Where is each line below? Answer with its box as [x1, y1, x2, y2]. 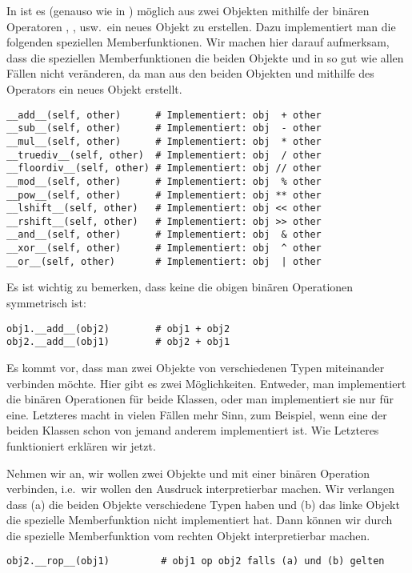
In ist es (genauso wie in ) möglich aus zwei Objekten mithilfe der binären [6, 2, 370, 18]
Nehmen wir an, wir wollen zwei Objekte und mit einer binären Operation [6, 464, 370, 481]
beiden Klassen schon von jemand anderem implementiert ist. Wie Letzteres [6, 422, 379, 439]
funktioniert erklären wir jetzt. [6, 437, 156, 454]
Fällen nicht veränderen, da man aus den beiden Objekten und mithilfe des [6, 65, 374, 82]
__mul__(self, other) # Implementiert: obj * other [6, 135, 322, 147]
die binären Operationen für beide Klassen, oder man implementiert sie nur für [6, 391, 394, 407]
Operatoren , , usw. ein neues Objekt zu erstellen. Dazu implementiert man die [6, 18, 396, 34]
